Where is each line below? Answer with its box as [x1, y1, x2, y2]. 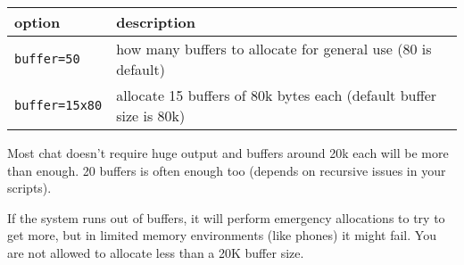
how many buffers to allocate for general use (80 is [116, 38, 432, 59]
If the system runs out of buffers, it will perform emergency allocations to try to [7, 208, 445, 227]
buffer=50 [14, 52, 80, 66]
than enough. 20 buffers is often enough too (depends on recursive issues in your [7, 161, 446, 179]
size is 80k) [116, 105, 186, 126]
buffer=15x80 [14, 98, 103, 112]
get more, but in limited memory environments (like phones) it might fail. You [7, 226, 436, 244]
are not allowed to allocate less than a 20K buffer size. [7, 243, 304, 261]
